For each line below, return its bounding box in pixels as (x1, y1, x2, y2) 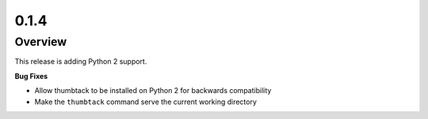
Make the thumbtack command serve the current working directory (34, 97, 258, 106)
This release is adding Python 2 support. (14, 57, 147, 66)
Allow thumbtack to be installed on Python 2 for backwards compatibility (34, 86, 272, 95)
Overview (14, 35, 67, 49)
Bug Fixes (14, 71, 48, 80)
